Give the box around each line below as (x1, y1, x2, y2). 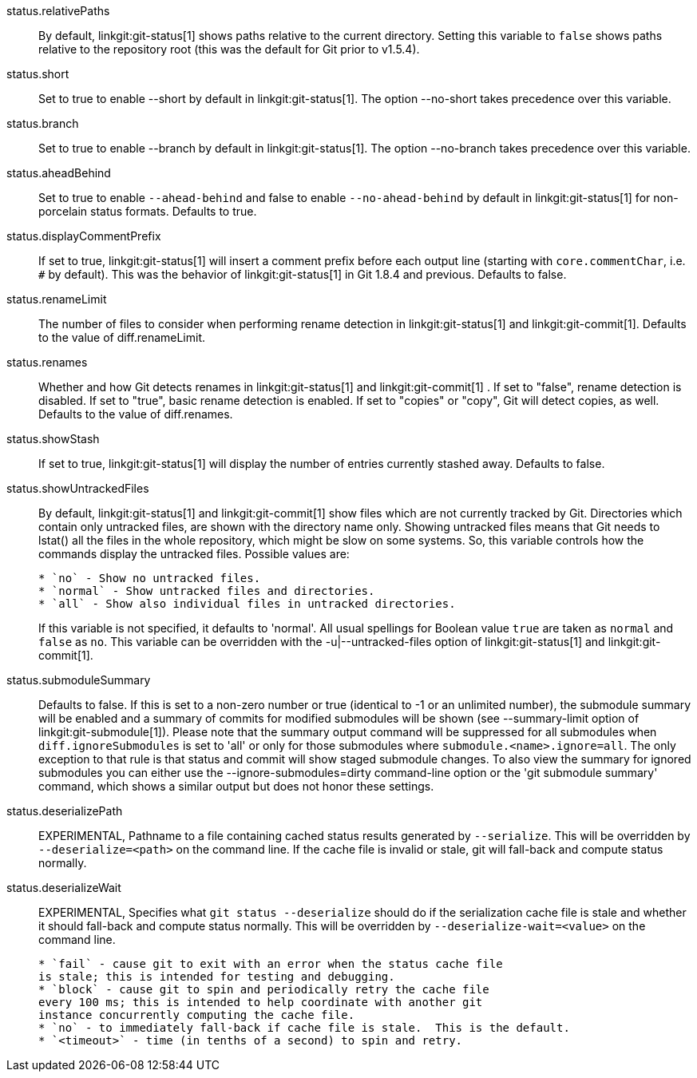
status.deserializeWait (6, 881, 121, 894)
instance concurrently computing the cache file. (38, 1009, 355, 1021)
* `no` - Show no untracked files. (38, 572, 261, 585)
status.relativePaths (6, 4, 110, 18)
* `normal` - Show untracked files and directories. (38, 585, 375, 597)
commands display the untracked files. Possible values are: (38, 547, 350, 561)
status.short (6, 67, 69, 81)
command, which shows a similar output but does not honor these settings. (38, 779, 434, 793)
